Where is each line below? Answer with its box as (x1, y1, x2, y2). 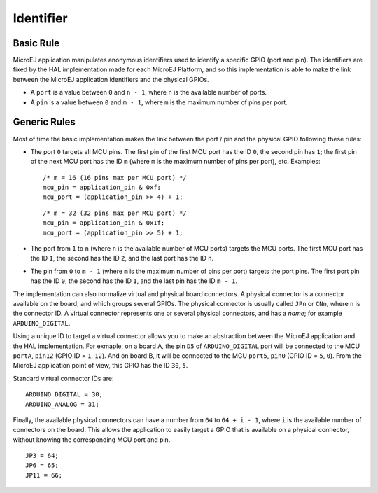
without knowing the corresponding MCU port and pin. (13, 435, 171, 444)
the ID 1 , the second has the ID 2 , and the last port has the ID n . (30, 254, 213, 263)
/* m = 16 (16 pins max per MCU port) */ (43, 174, 187, 181)
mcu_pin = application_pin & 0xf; (43, 183, 161, 192)
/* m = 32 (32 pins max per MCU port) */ (43, 209, 187, 217)
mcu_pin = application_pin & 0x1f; (43, 219, 165, 227)
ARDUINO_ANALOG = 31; (25, 400, 99, 408)
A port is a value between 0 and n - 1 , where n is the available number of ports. (30, 88, 267, 97)
